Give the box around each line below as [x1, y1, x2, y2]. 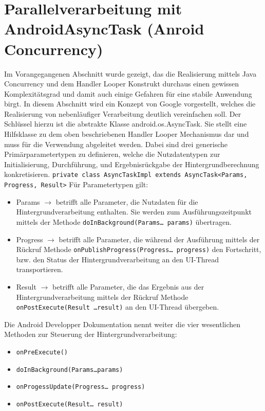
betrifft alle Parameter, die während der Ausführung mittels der [59, 234, 260, 244]
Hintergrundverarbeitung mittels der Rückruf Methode [16, 291, 188, 302]
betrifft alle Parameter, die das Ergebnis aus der [52, 281, 204, 292]
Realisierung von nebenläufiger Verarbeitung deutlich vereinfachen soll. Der [4, 108, 241, 119]
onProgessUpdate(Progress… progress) [16, 383, 145, 391]
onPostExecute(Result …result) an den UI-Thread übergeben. [16, 301, 219, 312]
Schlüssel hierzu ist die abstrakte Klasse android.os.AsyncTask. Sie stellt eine [4, 118, 247, 129]
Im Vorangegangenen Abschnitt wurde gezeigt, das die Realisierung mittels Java [4, 68, 257, 79]
